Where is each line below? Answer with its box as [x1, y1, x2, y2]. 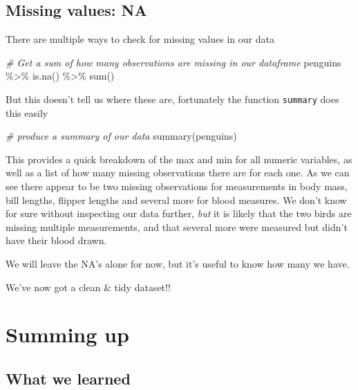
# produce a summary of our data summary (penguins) [6, 129, 237, 143]
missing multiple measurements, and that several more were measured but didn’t [6, 219, 348, 234]
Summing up [6, 320, 129, 349]
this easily [6, 105, 48, 120]
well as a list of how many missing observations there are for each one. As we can [6, 165, 350, 180]
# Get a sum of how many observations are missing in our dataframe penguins [6, 55, 341, 69]
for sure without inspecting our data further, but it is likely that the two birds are [6, 206, 352, 221]
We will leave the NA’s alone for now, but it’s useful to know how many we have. [6, 256, 350, 270]
